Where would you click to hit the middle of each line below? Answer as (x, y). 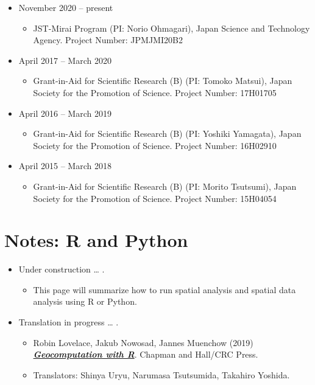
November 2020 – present (66, 7)
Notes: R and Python (96, 240)
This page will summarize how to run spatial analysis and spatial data (165, 289)
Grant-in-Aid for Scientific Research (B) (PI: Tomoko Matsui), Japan (163, 81)
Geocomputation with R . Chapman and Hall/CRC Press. (146, 354)
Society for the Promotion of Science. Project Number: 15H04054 (155, 198)
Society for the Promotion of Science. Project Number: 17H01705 (155, 92)
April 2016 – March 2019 (65, 113)
